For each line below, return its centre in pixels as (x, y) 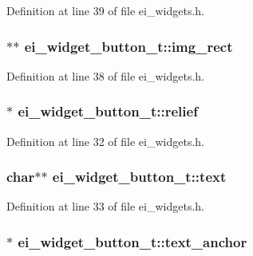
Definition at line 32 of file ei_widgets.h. (106, 141)
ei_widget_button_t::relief (108, 111)
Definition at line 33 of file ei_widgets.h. (106, 206)
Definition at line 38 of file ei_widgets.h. (106, 75)
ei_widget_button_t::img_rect (128, 46)
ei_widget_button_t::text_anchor (132, 241)
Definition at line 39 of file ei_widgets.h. (106, 10)
